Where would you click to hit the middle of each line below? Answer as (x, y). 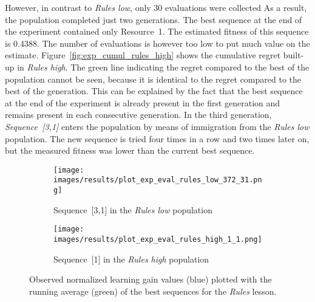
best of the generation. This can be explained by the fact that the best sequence (154, 91)
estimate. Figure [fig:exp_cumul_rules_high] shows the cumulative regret (143, 55)
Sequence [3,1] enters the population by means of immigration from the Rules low (157, 126)
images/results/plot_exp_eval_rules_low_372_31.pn (158, 180)
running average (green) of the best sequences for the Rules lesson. (153, 291)
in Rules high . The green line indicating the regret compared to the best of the (163, 67)
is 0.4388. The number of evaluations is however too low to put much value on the (157, 43)
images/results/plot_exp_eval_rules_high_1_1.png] (158, 239)
